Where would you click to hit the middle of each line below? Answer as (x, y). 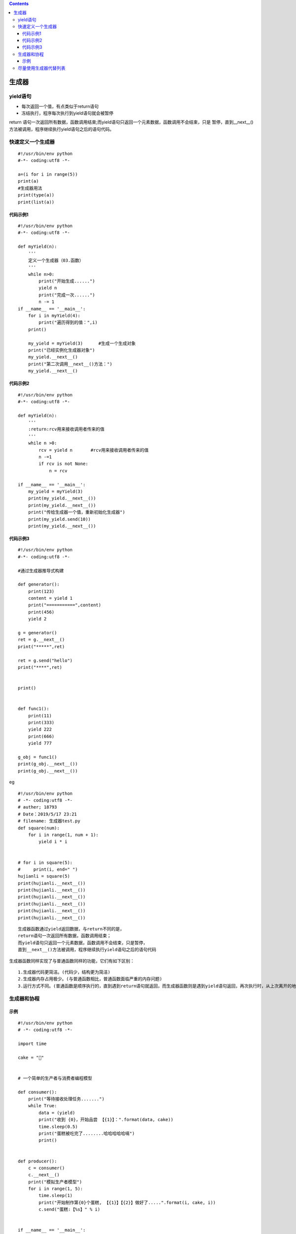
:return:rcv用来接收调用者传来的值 (66, 429)
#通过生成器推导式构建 (41, 571)
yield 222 (40, 730)
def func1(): (34, 709)
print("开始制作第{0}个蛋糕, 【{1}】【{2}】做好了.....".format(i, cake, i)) (127, 1202)
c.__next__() (44, 1175)
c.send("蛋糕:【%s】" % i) (70, 1210)
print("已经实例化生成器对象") (61, 350)
